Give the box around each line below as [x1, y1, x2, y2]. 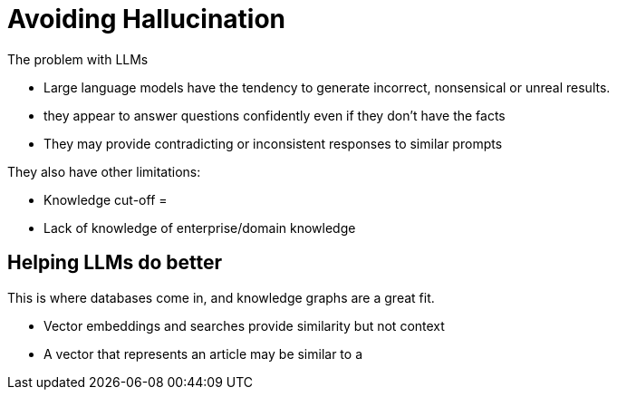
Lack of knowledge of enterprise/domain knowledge [43, 219, 356, 236]
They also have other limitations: [7, 163, 201, 179]
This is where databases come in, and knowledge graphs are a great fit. [7, 289, 435, 305]
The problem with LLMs [7, 51, 149, 67]
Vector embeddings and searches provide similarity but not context [43, 317, 445, 334]
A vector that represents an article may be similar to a [43, 345, 363, 362]
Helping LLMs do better [7, 251, 223, 275]
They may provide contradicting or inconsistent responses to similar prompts [43, 135, 503, 151]
